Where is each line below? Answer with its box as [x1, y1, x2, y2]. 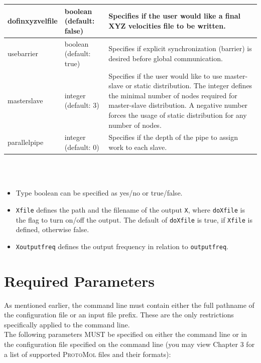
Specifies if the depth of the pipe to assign [108, 132, 238, 142]
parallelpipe [8, 137, 44, 147]
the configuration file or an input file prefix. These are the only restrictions [4, 309, 234, 320]
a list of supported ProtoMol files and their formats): [4, 348, 171, 359]
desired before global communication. [108, 53, 223, 63]
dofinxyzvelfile [8, 16, 58, 26]
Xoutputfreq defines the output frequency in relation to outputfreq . [16, 241, 228, 251]
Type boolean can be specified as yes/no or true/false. [16, 188, 183, 198]
